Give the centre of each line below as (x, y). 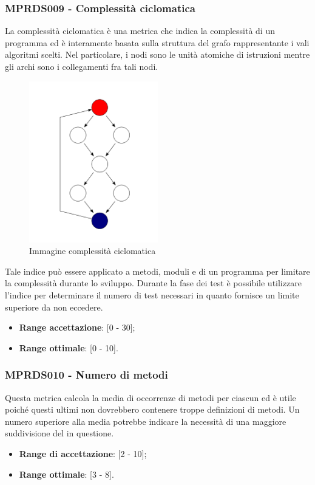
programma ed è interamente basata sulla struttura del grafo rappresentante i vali (157, 42)
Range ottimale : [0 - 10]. (69, 347)
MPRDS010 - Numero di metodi (86, 375)
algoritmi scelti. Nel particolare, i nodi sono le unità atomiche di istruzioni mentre (157, 54)
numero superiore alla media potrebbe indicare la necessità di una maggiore (146, 421)
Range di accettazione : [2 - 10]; (83, 453)
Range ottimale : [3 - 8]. (66, 474)
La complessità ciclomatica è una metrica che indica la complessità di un (140, 31)
